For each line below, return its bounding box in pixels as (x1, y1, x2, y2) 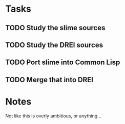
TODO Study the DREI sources (5, 40, 103, 49)
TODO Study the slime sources (5, 23, 106, 32)
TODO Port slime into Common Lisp (5, 58, 120, 67)
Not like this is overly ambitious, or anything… (5, 113, 101, 119)
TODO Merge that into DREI (5, 75, 94, 84)
